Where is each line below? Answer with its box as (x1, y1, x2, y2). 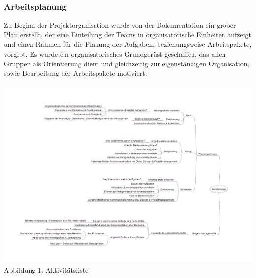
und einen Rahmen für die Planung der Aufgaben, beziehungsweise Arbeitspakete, (4, 39, 252, 49)
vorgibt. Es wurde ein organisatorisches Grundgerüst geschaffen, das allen (4, 49, 226, 59)
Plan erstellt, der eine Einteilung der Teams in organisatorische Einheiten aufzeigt (4, 29, 251, 39)
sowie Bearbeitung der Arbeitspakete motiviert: (4, 68, 147, 78)
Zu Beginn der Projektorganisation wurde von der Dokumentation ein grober (4, 20, 236, 30)
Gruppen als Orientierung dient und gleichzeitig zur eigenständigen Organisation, (4, 58, 250, 68)
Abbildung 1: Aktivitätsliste (4, 264, 89, 275)
